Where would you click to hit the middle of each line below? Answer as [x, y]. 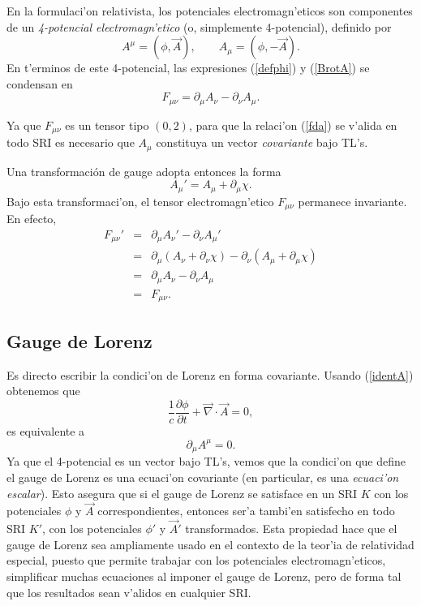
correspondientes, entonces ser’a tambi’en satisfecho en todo [246, 511]
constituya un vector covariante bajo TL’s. [262, 142]
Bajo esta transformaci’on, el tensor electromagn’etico [140, 201]
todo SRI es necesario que [71, 142]
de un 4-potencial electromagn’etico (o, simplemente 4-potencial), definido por [199, 26]
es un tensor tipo [107, 125]
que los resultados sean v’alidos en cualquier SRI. [129, 592]
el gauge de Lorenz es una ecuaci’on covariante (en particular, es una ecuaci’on [203, 477]
